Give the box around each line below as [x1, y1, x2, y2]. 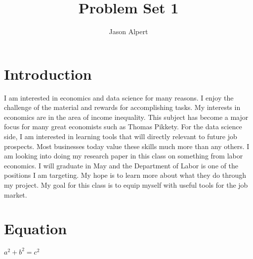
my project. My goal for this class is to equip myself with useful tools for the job [4, 180, 248, 190]
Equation [4, 218, 67, 239]
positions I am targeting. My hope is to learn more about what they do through [4, 170, 247, 180]
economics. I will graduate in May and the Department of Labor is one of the [4, 160, 238, 170]
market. [4, 189, 27, 200]
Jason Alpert [109, 26, 148, 37]
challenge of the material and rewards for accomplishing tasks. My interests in [4, 102, 241, 112]
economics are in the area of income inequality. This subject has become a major [4, 111, 249, 122]
